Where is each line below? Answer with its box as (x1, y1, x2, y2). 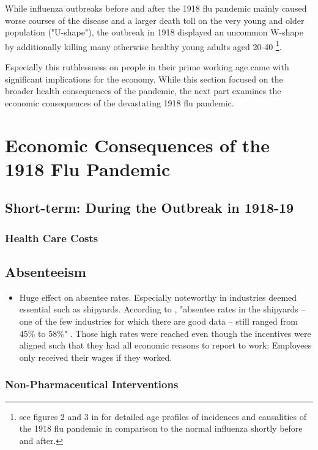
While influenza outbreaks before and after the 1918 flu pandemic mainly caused (5, 2, 307, 14)
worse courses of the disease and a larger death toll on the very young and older (5, 13, 305, 26)
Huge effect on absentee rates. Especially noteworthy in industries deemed (19, 290, 297, 303)
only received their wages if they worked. (19, 350, 172, 363)
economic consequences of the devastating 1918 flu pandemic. (5, 96, 234, 109)
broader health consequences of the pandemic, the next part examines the (5, 84, 281, 97)
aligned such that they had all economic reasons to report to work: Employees (19, 339, 312, 352)
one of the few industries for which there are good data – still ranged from (19, 314, 298, 327)
